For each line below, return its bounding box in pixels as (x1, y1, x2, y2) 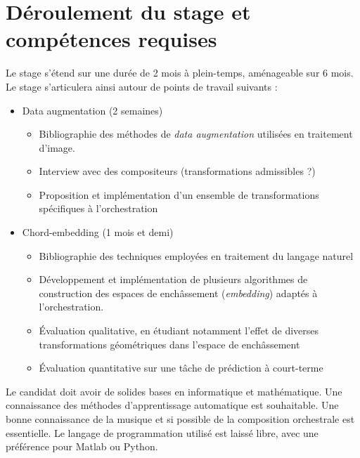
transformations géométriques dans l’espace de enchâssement (39, 336, 300, 351)
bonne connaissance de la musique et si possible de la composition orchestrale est (6, 412, 355, 426)
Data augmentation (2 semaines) (22, 103, 163, 117)
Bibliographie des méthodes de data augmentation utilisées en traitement (39, 126, 353, 141)
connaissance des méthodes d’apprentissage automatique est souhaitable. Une (6, 398, 339, 412)
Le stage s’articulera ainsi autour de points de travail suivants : (6, 79, 278, 93)
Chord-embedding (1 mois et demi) (22, 225, 174, 240)
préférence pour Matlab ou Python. (6, 439, 158, 454)
